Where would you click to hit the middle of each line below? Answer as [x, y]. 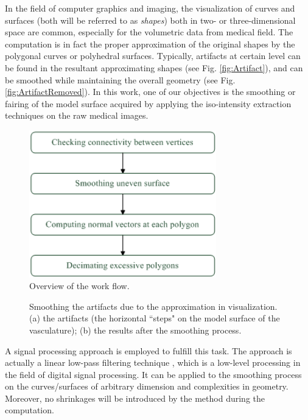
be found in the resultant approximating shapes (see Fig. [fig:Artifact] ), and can [154, 67]
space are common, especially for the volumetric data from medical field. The [149, 32]
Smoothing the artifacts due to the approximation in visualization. [153, 306]
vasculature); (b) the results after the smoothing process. [135, 330]
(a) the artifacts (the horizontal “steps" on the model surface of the [155, 318]
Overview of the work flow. [79, 286]
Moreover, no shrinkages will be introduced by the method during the [135, 398]
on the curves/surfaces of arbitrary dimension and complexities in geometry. [147, 386]
